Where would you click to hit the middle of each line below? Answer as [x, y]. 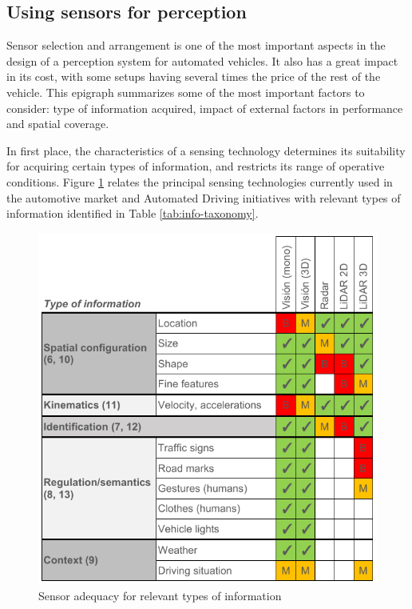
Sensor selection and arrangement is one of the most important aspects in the [196, 45]
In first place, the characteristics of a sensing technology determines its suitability [206, 150]
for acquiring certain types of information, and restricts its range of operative [196, 166]
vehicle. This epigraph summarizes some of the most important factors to [186, 92]
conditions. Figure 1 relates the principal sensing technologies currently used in [200, 181]
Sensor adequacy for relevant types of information [160, 595]
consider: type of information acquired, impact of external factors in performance [205, 108]
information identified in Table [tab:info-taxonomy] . [133, 213]
